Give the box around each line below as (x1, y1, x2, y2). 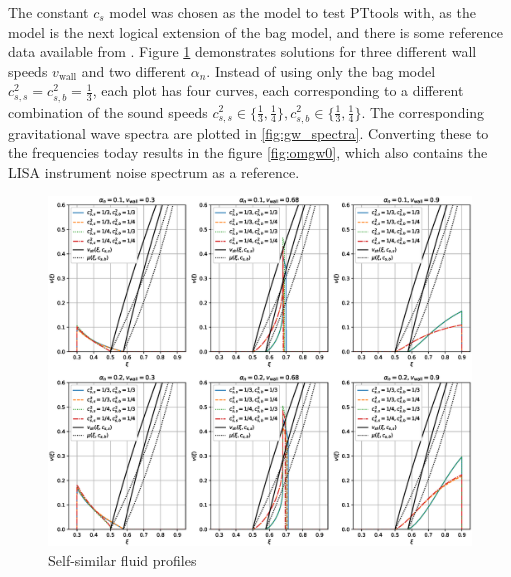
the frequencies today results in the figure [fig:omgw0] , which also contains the (8, 142, 488, 163)
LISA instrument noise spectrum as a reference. (8, 161, 300, 182)
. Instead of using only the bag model (206, 60, 436, 81)
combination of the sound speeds (8, 101, 208, 122)
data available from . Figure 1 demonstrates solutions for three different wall (8, 41, 477, 62)
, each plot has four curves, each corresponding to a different (92, 80, 464, 101)
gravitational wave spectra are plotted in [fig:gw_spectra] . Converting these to (8, 122, 489, 143)
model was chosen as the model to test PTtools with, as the (109, 2, 476, 22)
